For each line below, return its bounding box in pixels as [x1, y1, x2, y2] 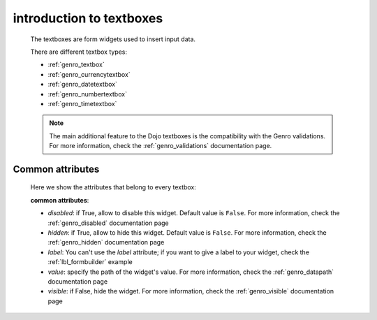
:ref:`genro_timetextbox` [47, 99, 117, 108]
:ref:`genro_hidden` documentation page [47, 238, 165, 247]
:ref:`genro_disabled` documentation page [47, 219, 169, 227]
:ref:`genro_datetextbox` [47, 80, 118, 89]
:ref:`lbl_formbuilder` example [47, 258, 133, 266]
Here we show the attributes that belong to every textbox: [30, 183, 197, 191]
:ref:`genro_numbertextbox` [47, 89, 127, 98]
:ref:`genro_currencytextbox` [47, 70, 131, 78]
